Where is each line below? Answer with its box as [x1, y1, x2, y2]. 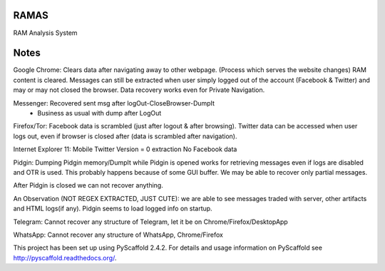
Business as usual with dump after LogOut [37, 108, 162, 117]
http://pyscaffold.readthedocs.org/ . [13, 253, 117, 262]
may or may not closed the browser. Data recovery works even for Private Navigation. [13, 86, 265, 94]
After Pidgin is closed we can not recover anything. [13, 181, 163, 190]
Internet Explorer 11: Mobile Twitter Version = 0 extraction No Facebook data [13, 145, 237, 153]
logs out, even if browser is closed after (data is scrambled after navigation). [13, 132, 237, 140]
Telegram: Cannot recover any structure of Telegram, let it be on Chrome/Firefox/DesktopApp [13, 218, 288, 226]
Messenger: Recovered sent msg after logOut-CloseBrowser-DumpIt [13, 98, 215, 107]
